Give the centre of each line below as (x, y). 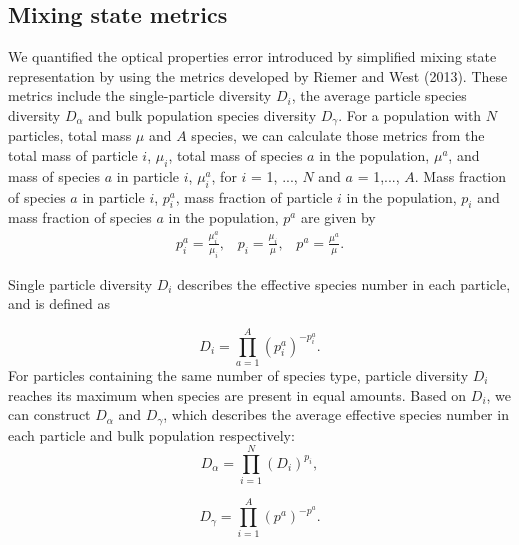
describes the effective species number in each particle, (344, 283)
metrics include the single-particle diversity (140, 95)
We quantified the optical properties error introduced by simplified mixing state (252, 56)
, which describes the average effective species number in (336, 414)
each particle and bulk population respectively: (151, 434)
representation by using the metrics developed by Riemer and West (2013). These (258, 75)
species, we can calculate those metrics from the (338, 135)
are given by (338, 217)
